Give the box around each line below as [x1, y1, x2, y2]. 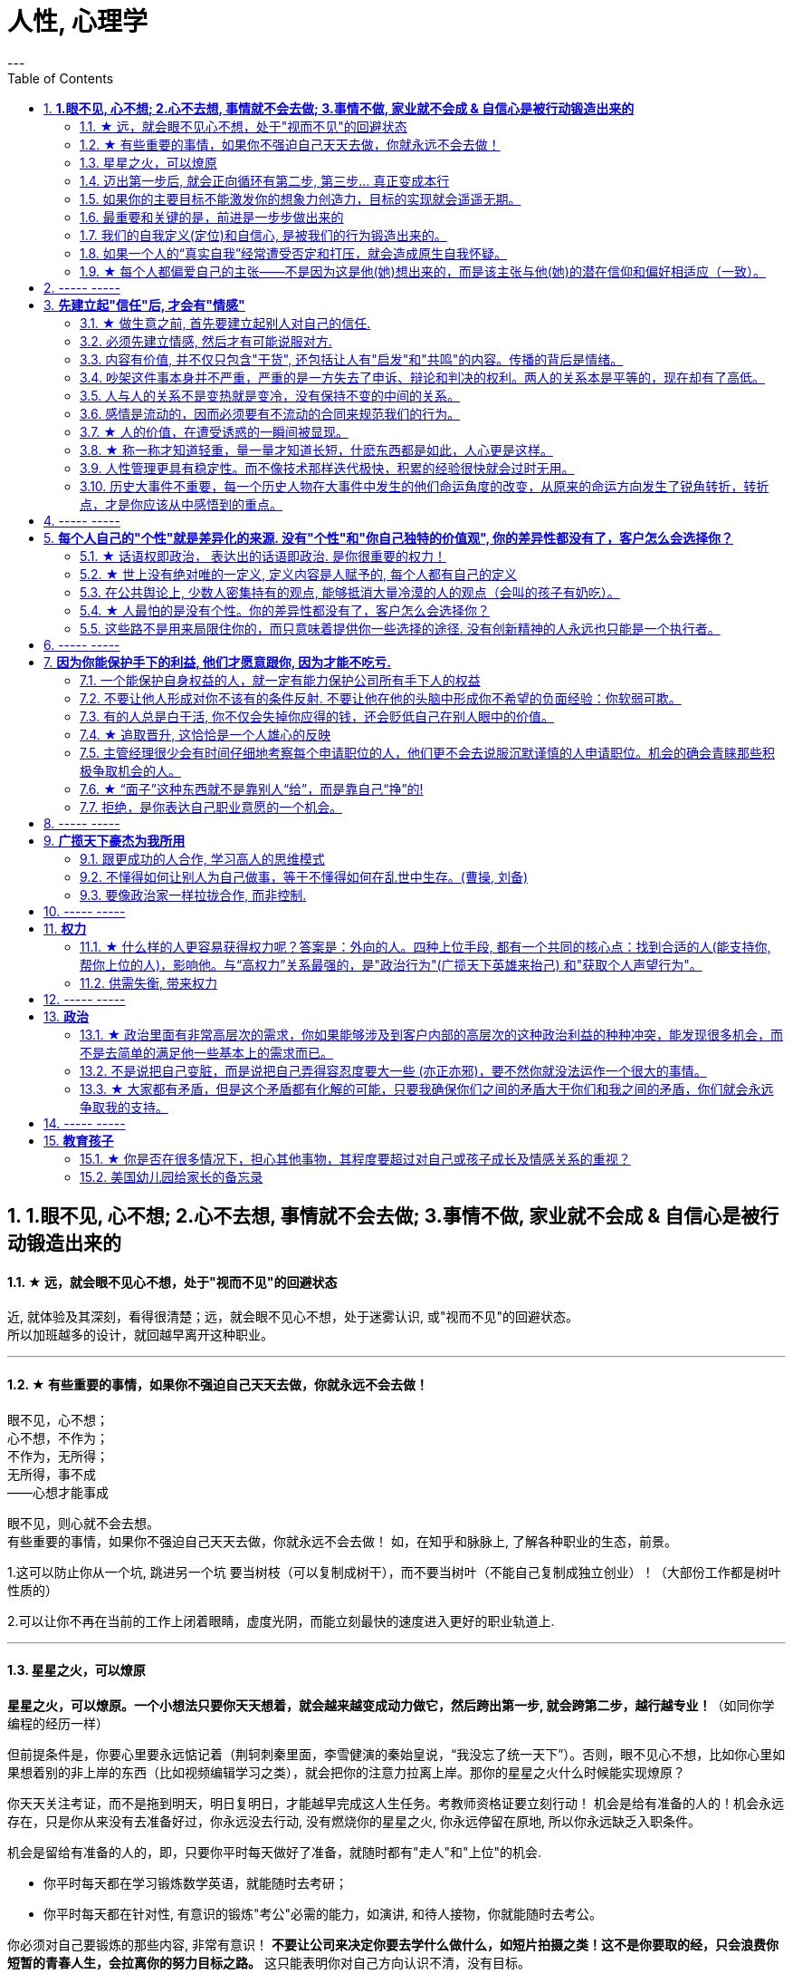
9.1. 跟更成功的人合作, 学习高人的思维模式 [80, 850, 325, 866]
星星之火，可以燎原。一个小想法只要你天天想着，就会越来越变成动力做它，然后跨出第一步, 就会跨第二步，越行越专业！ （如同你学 [7, 1697, 775, 1713]
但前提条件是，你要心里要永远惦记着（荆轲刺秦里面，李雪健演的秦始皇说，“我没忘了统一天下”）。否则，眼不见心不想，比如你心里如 [7, 1746, 786, 1762]
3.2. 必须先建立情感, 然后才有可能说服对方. [80, 333, 332, 349]
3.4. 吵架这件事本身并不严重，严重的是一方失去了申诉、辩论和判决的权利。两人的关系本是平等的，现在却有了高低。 [80, 369, 765, 385]
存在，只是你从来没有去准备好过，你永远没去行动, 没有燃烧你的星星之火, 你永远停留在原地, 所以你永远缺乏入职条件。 [7, 1813, 701, 1829]
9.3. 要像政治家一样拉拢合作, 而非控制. [80, 886, 307, 903]
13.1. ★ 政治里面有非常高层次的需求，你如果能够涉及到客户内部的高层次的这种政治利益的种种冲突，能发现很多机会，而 [80, 1026, 784, 1042]
